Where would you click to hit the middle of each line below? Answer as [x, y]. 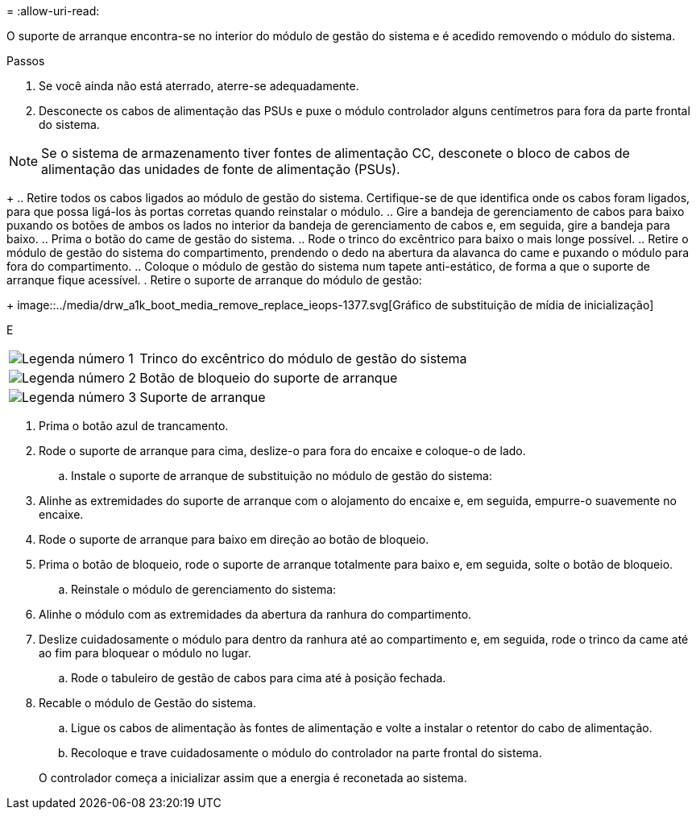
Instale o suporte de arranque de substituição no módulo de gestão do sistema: [282, 476]
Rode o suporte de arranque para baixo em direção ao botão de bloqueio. [234, 539]
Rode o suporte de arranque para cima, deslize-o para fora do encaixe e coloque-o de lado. [282, 451]
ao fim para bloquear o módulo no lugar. [145, 653]
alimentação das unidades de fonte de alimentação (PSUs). [221, 169]
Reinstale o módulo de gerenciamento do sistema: [204, 589]
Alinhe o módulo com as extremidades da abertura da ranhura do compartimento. [255, 614]
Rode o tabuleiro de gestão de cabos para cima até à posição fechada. [259, 678]
